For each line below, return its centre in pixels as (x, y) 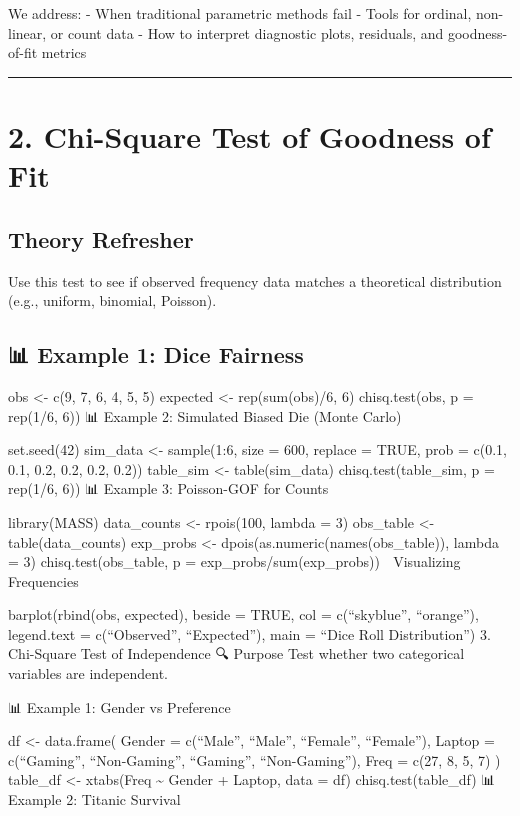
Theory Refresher (101, 238)
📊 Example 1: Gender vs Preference (119, 706)
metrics (64, 52)
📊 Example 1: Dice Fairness (156, 354)
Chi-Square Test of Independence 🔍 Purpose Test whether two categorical (236, 653)
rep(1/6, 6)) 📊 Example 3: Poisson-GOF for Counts (168, 488)
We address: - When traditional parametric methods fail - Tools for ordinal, (240, 13)
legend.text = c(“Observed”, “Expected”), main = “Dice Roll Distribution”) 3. (249, 633)
